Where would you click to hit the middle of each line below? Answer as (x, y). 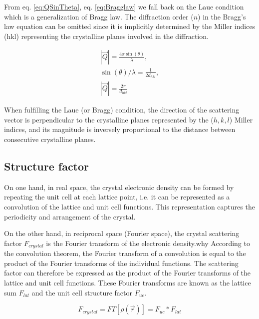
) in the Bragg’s (222, 16)
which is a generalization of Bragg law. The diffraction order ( (99, 16)
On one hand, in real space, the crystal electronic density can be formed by (119, 187)
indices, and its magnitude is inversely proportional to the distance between (120, 129)
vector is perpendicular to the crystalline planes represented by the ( (109, 119)
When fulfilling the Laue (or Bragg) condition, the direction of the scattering (122, 110)
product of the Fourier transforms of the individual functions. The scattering (121, 263)
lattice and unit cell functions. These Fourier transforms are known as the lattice (128, 282)
